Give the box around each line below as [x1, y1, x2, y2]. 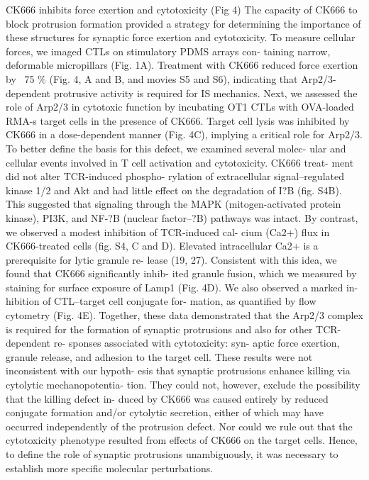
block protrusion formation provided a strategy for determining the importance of [6, 16, 361, 30]
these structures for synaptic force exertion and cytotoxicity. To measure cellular [6, 30, 356, 45]
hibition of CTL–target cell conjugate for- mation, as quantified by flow [6, 294, 316, 308]
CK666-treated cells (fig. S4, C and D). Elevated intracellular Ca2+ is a [6, 238, 319, 253]
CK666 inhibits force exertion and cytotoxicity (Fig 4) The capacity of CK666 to [6, 2, 358, 16]
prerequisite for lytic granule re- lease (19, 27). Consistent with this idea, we [6, 252, 337, 267]
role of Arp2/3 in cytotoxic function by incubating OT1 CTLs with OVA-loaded [6, 99, 354, 114]
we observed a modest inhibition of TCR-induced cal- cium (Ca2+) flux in [6, 224, 330, 239]
